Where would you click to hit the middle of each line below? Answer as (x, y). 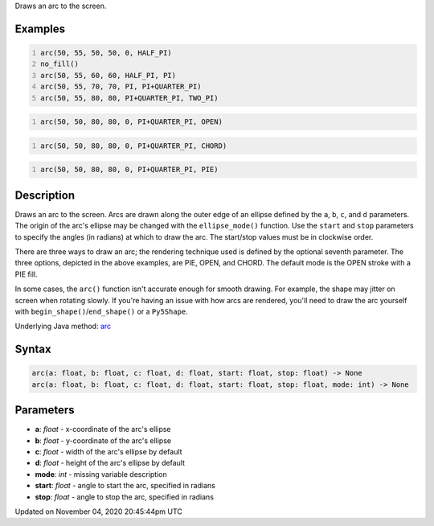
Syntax (33, 349)
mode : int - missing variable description (101, 474)
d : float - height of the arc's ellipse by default (110, 463)
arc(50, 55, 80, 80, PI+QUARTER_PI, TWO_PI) (129, 98)
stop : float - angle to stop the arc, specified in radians (125, 497)
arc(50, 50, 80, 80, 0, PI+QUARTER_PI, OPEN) (131, 122)
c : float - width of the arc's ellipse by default (108, 451)
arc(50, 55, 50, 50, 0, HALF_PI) (106, 53)
